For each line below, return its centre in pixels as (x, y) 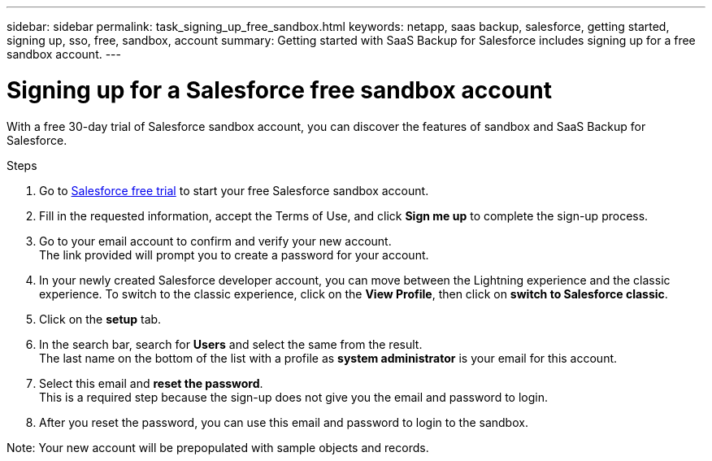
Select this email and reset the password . (151, 383)
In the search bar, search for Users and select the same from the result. (231, 344)
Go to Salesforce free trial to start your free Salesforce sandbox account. (234, 190)
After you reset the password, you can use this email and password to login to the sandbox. (284, 422)
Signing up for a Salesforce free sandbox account (279, 90)
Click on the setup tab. (100, 319)
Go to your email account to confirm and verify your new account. (215, 241)
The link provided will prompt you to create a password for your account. (234, 254)
